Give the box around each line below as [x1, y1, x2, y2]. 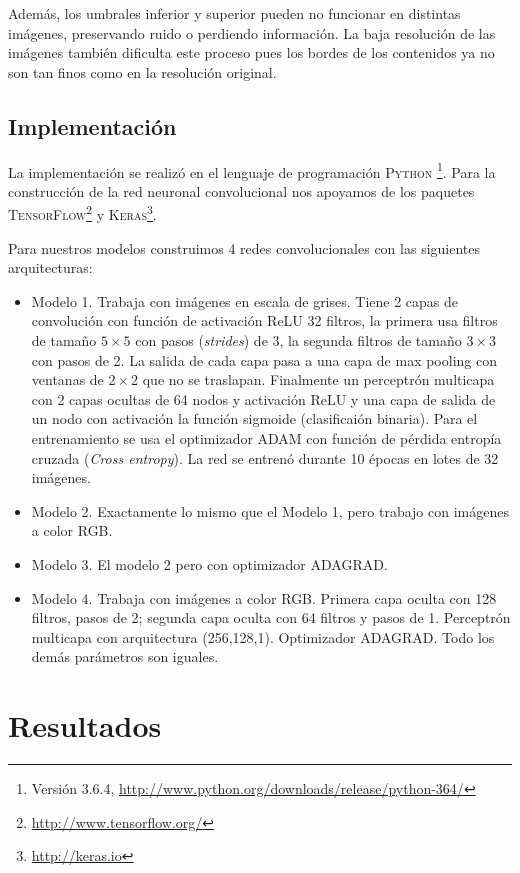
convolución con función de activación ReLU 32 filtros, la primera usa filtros [31, 310, 498, 331]
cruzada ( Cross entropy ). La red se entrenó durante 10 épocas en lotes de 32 [31, 447, 499, 468]
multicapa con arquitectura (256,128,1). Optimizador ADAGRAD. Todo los [31, 626, 495, 647]
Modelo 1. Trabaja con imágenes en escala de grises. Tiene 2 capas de [31, 290, 459, 311]
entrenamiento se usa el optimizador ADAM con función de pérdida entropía [31, 428, 502, 449]
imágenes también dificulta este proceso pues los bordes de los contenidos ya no [8, 42, 495, 63]
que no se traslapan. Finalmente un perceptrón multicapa [142, 369, 495, 390]
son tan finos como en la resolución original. [8, 61, 277, 82]
